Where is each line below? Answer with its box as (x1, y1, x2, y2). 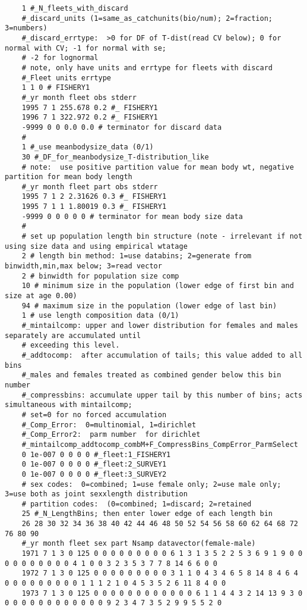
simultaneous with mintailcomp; (5, 401, 132, 409)
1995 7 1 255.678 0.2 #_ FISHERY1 (21, 103, 158, 112)
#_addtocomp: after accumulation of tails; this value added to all (21, 351, 303, 359)
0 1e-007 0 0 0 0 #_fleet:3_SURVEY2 (21, 470, 167, 478)
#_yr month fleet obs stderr (21, 93, 137, 102)
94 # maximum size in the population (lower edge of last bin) (21, 301, 277, 310)
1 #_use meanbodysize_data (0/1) (21, 143, 154, 152)
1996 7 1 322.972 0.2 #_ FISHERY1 (21, 113, 158, 122)
